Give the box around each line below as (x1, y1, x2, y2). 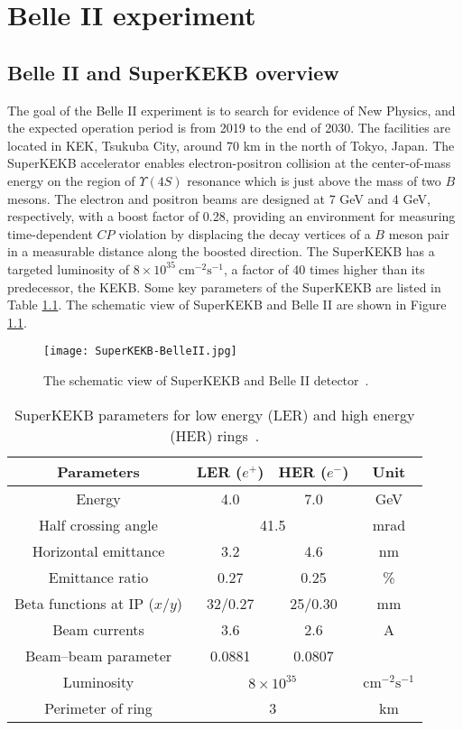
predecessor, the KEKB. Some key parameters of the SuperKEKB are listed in (7, 277, 441, 296)
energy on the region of (7, 171, 135, 189)
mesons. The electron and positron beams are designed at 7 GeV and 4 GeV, (7, 189, 431, 208)
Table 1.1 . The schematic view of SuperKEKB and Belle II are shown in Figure (7, 295, 447, 314)
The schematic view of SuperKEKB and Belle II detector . (43, 370, 369, 389)
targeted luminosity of (7, 259, 130, 278)
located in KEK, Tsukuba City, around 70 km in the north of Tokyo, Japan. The (7, 135, 455, 154)
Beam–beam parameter (24, 644, 172, 666)
